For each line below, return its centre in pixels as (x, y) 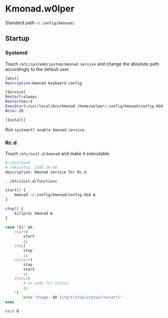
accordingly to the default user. (38, 69)
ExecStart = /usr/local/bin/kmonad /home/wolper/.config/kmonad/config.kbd (84, 106)
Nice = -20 (14, 111)
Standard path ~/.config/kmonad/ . (40, 23)
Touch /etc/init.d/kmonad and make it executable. (58, 153)
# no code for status (46, 283)
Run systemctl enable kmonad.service (45, 129)
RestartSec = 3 (19, 102)
